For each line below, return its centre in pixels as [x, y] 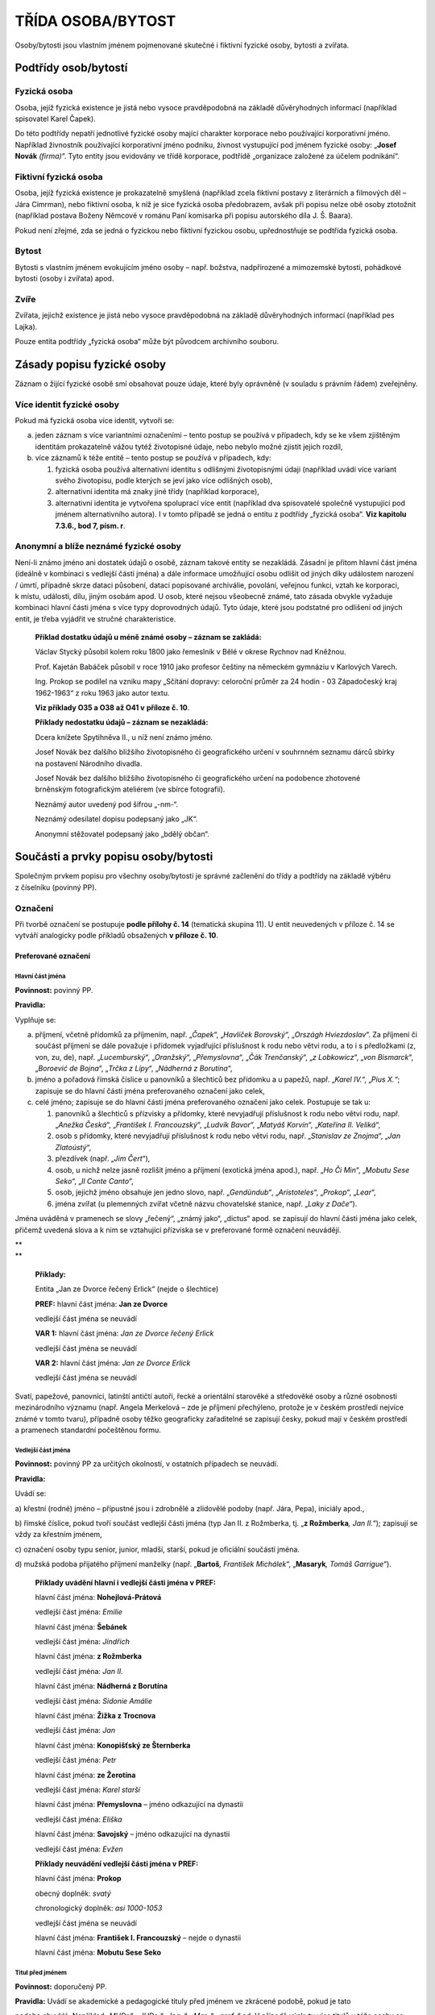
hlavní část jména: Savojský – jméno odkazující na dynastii [133, 1834]
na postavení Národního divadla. [89, 763]
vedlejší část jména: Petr [76, 1760]
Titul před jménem [41, 1973]
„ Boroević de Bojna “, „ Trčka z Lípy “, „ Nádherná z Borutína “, [134, 1069]
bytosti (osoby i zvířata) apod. [64, 279]
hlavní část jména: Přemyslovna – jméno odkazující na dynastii [139, 1805]
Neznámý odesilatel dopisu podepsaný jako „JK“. [116, 819]
